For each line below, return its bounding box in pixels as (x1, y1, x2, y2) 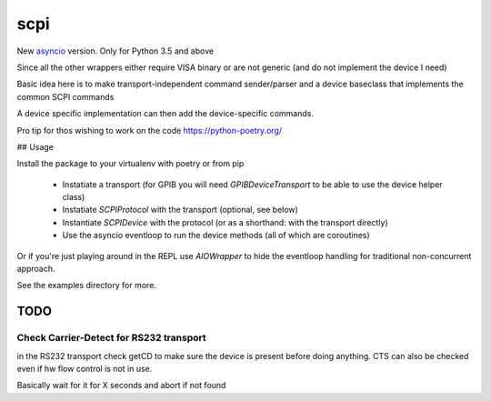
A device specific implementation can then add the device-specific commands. (16, 108, 314, 119)
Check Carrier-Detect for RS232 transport (16, 332, 206, 345)
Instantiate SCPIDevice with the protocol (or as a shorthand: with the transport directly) (62, 216, 388, 227)
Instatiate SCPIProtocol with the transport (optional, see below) (62, 205, 299, 216)
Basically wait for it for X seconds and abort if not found (16, 380, 226, 391)
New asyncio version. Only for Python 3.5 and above (16, 45, 214, 56)
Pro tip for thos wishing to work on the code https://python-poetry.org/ (16, 125, 282, 135)
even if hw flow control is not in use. (16, 363, 153, 374)
